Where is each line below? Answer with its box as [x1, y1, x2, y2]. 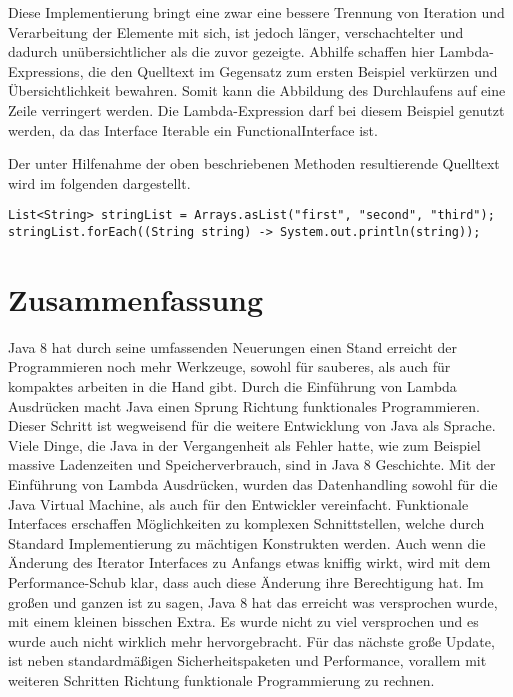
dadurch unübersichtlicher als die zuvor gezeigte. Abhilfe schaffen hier [8, 41, 435, 62]
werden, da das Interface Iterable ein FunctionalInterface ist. [8, 119, 378, 140]
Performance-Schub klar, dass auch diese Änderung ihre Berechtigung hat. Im [8, 571, 484, 592]
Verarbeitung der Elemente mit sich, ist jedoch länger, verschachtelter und [8, 21, 464, 42]
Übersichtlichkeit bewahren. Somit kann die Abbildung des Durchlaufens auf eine [8, 80, 506, 101]
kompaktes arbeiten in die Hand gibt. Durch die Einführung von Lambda [8, 375, 457, 396]
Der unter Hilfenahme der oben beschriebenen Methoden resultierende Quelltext [8, 153, 500, 174]
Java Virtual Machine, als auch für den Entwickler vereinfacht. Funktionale [8, 493, 469, 514]
